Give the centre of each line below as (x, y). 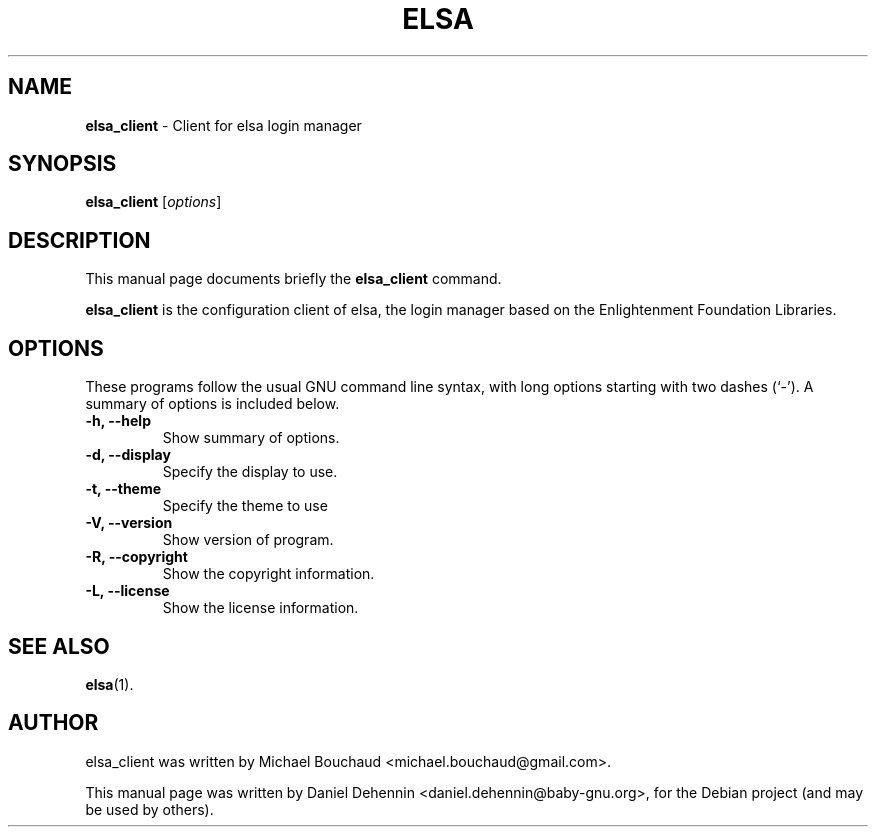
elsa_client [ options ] (153, 202)
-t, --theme (123, 489)
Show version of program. (248, 540)
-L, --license (127, 591)
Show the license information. (260, 608)
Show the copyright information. (268, 574)
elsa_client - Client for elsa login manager (223, 125)
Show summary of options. (251, 438)
